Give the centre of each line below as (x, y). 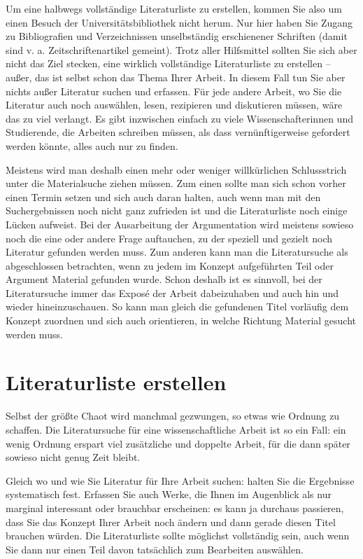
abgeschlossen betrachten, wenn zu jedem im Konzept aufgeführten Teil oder (170, 265)
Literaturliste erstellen (116, 382)
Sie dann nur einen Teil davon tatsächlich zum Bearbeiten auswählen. (155, 549)
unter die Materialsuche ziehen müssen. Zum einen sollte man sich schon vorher (176, 183)
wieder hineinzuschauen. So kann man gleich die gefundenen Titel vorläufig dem (177, 306)
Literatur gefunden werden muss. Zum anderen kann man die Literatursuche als (177, 252)
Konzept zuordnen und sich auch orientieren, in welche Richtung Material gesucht (181, 320)
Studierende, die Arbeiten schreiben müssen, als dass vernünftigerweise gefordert (178, 132)
